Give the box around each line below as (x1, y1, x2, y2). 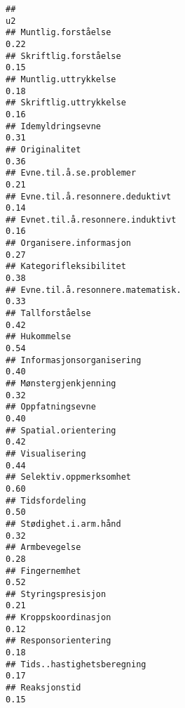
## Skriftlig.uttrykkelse (6, 98, 126, 108)
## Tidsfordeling (6, 495, 86, 506)
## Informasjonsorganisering (6, 355, 142, 365)
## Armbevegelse (6, 542, 81, 553)
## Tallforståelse (6, 308, 91, 319)
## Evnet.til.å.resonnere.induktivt (6, 214, 177, 225)
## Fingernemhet (6, 565, 81, 576)
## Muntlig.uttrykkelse (6, 74, 116, 84)
